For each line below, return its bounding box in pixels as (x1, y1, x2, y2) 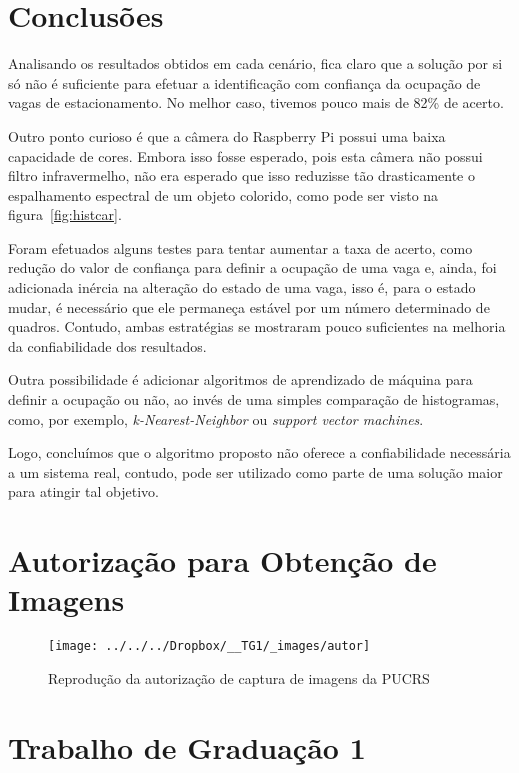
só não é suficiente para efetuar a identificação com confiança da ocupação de (8, 72, 481, 93)
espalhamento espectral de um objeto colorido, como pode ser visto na (8, 184, 439, 205)
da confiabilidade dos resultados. (8, 335, 207, 356)
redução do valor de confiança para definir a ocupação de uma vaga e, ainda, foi (8, 257, 497, 278)
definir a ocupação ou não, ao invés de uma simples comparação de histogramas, (8, 389, 500, 410)
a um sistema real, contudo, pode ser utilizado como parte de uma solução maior (8, 461, 503, 482)
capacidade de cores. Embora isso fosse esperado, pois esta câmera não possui (8, 145, 483, 166)
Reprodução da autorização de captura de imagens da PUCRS (48, 667, 430, 688)
